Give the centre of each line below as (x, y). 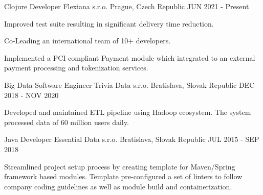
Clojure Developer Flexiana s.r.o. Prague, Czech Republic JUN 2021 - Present (127, 6)
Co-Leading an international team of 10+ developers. (87, 41)
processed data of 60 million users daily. (67, 122)
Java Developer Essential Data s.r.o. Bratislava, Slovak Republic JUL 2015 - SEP (132, 139)
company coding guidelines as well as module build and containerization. (118, 186)
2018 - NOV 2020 (31, 95)
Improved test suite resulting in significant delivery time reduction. (109, 23)
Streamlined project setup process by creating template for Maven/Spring (120, 166)
